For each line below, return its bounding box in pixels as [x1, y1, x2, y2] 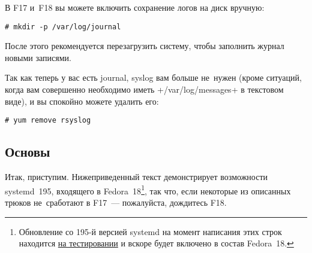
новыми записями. [5, 51, 71, 63]
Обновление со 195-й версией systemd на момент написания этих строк [19, 225, 282, 237]
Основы [5, 142, 50, 161]
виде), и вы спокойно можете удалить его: [5, 95, 159, 107]
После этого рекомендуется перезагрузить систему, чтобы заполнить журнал [5, 39, 284, 52]
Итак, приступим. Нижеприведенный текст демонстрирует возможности [5, 170, 268, 183]
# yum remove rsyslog [5, 116, 91, 125]
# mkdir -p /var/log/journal [5, 22, 121, 31]
